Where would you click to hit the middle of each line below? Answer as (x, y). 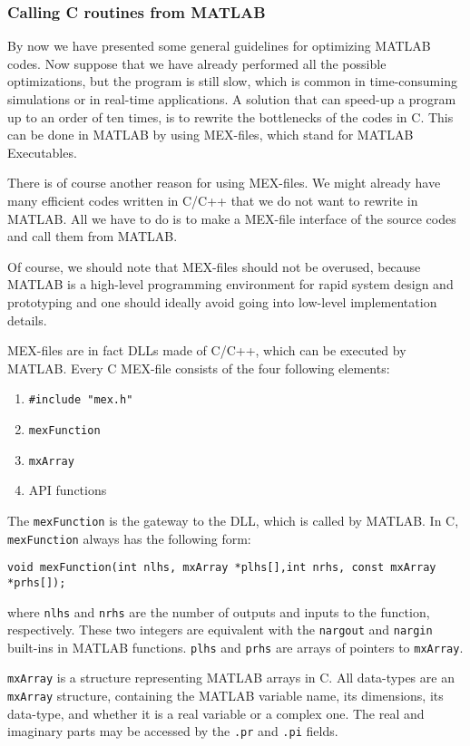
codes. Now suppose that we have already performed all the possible (197, 63)
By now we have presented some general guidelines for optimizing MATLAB (219, 46)
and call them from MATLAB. (93, 236)
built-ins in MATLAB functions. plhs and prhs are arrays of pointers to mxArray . (235, 647)
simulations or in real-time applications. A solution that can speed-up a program (232, 99)
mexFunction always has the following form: (129, 538)
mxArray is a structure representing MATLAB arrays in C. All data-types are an (231, 678)
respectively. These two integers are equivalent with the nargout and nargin (220, 630)
